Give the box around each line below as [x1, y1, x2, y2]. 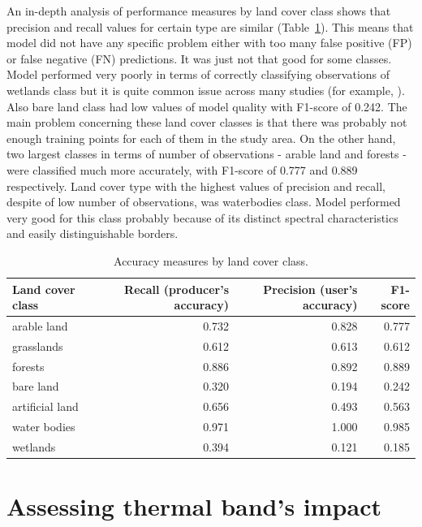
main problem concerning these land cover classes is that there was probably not [6, 114, 407, 131]
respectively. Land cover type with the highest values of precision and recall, [6, 177, 385, 194]
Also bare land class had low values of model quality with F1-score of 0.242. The [6, 97, 407, 114]
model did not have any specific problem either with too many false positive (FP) [6, 34, 412, 51]
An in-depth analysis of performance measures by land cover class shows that [6, 2, 391, 19]
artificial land [12, 398, 79, 415]
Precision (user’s [263, 280, 358, 297]
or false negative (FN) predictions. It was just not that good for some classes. [6, 50, 392, 67]
